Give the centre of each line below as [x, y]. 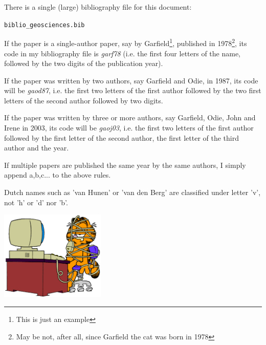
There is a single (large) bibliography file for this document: [98, 7]
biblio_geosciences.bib [45, 25]
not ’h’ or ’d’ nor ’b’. [36, 202]
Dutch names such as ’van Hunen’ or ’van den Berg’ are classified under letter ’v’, [132, 192]
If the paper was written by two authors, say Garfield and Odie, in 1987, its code [131, 80]
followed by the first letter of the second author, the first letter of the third [121, 137]
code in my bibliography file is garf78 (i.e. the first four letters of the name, [123, 53]
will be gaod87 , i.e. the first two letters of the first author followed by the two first [133, 90]
